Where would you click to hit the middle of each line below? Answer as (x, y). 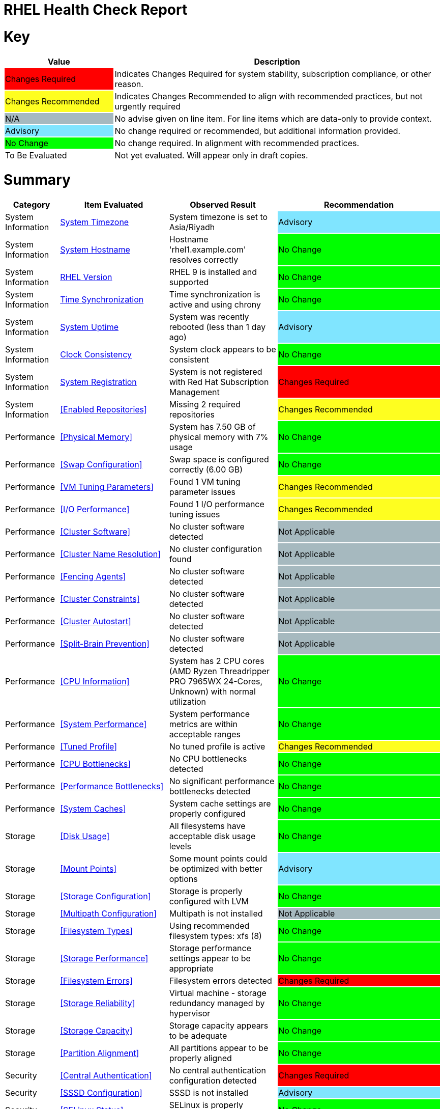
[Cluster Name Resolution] (111, 554)
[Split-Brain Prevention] (105, 644)
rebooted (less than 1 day (217, 327)
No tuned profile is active (217, 746)
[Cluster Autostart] (96, 621)
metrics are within (203, 724)
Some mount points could (218, 858)
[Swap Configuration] (101, 464)
